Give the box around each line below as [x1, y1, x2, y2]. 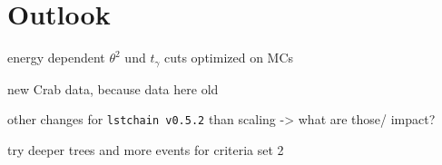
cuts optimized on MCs [163, 48, 294, 67]
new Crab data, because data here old [7, 79, 219, 98]
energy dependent [7, 48, 105, 67]
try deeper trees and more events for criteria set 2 [7, 140, 284, 159]
